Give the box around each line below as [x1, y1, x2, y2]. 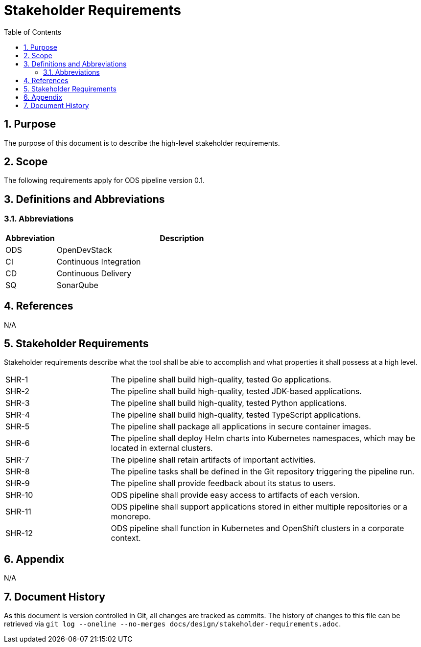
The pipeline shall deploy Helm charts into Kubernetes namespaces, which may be [111, 433, 415, 444]
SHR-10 [5, 490, 33, 500]
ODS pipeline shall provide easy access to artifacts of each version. [111, 490, 360, 500]
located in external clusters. [111, 443, 213, 453]
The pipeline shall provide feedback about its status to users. [111, 478, 336, 489]
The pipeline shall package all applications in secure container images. [111, 422, 372, 432]
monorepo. [111, 512, 151, 522]
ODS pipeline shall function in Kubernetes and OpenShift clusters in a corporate [111, 523, 404, 534]
